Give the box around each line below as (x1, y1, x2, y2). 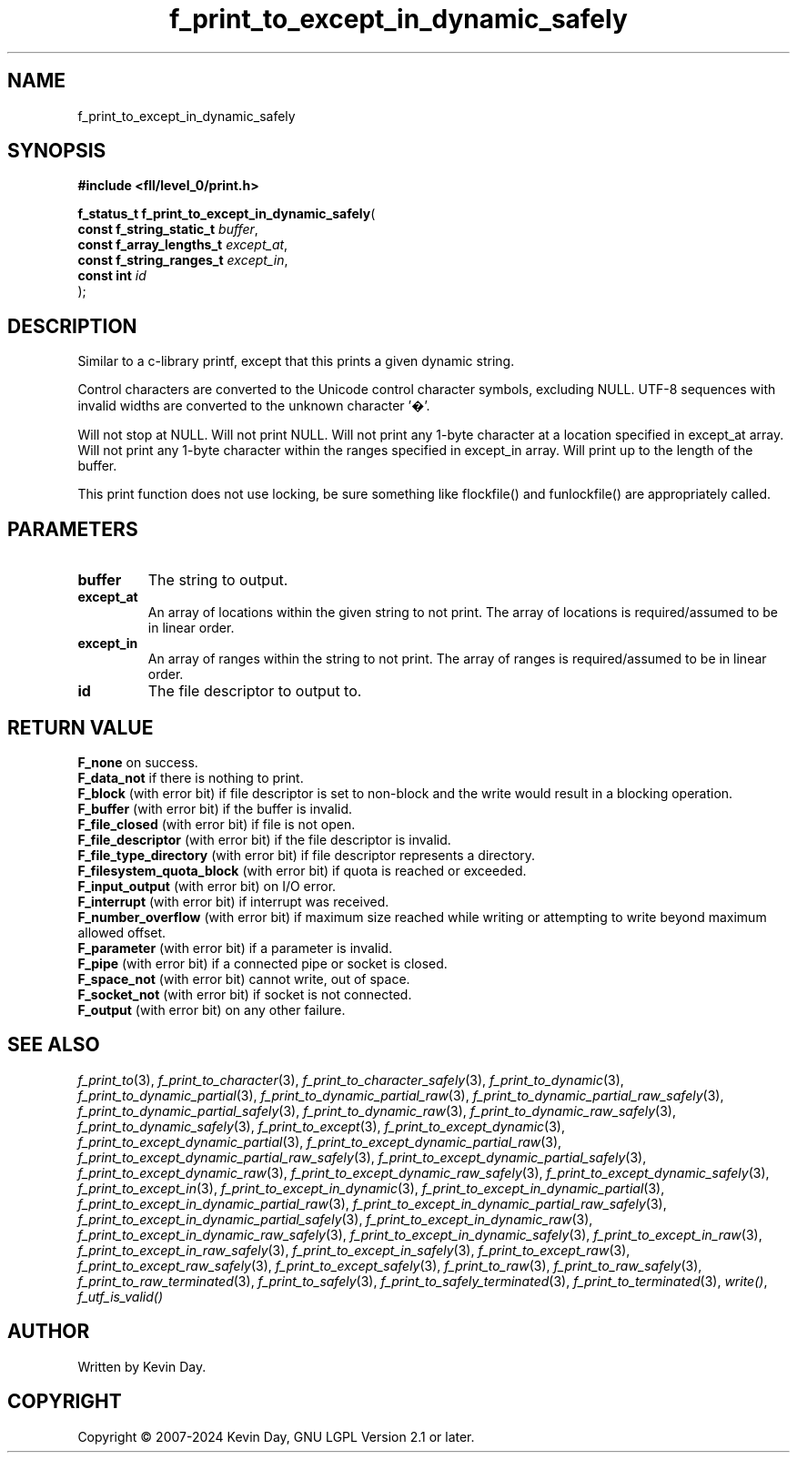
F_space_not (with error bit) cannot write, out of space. (77, 970, 410, 987)
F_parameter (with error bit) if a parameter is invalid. (77, 939, 393, 956)
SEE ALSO (7, 1033, 100, 1057)
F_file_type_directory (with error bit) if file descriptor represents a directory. (77, 847, 536, 863)
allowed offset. (77, 924, 166, 940)
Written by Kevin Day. (77, 1358, 207, 1374)
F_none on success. (77, 754, 198, 770)
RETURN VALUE (7, 715, 154, 739)
